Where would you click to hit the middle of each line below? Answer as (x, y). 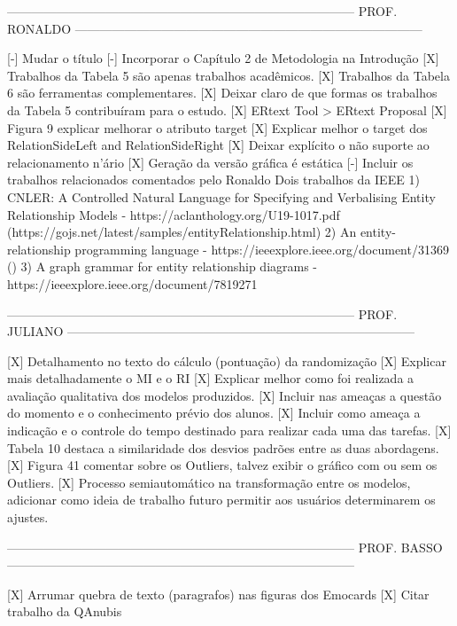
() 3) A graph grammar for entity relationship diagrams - (163, 266)
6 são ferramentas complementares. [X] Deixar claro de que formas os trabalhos (222, 93)
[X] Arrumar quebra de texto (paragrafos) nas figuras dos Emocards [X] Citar (218, 594)
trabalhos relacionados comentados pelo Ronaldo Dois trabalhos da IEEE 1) (213, 180)
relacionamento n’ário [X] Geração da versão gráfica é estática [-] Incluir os (210, 162)
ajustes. (28, 517)
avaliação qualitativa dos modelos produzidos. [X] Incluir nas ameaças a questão (225, 395)
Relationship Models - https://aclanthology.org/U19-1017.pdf (174, 214)
